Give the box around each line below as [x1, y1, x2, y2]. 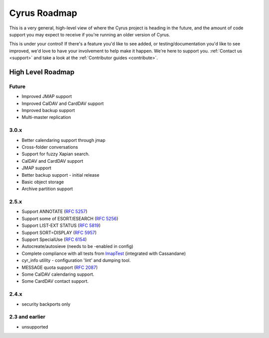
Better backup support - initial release [21, 172, 100, 178]
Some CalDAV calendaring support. [21, 271, 95, 277]
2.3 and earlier [9, 314, 46, 321]
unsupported [21, 324, 48, 330]
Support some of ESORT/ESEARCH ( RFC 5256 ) [21, 216, 119, 222]
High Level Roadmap [9, 68, 75, 76]
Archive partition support [21, 186, 73, 192]
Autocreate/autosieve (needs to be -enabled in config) [21, 243, 134, 249]
